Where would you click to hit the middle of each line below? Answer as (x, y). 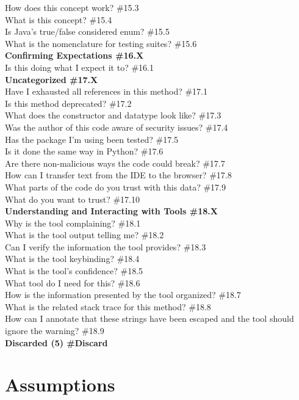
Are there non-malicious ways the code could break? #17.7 (115, 163)
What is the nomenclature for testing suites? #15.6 (101, 43)
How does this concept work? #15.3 (72, 7)
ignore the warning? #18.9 (55, 331)
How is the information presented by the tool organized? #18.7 (123, 295)
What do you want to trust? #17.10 (73, 199)
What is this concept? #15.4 (59, 19)
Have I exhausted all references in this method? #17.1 (106, 91)
